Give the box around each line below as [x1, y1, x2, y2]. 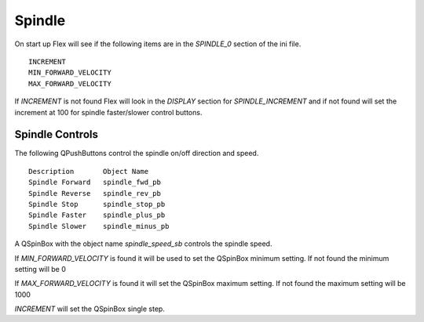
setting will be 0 [14, 264, 66, 273]
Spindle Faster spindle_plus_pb [28, 211, 166, 219]
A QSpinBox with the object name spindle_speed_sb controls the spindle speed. [14, 239, 272, 248]
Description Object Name [28, 167, 149, 175]
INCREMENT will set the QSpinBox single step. [14, 304, 165, 313]
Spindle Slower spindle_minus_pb [28, 222, 170, 230]
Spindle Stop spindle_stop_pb [28, 200, 166, 208]
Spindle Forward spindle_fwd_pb [28, 178, 161, 187]
